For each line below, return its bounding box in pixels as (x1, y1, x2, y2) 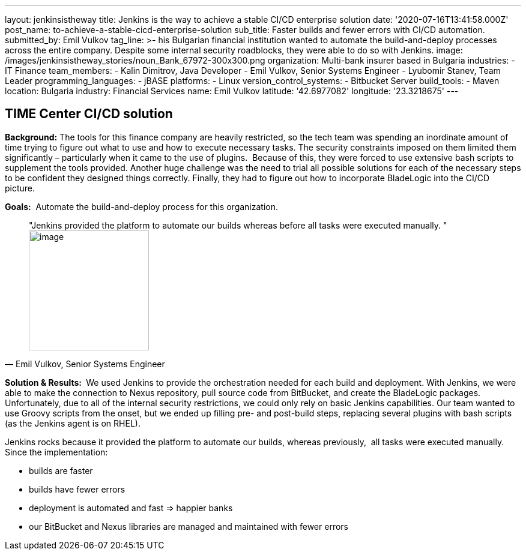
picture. (5, 182, 35, 193)
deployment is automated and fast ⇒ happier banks (29, 502, 233, 513)
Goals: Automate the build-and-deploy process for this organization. (5, 201, 278, 212)
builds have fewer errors (29, 484, 125, 494)
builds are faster (29, 465, 93, 476)
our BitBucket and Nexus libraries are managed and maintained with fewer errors (29, 521, 348, 532)
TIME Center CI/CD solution (5, 106, 173, 122)
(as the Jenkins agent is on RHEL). (5, 418, 141, 428)
